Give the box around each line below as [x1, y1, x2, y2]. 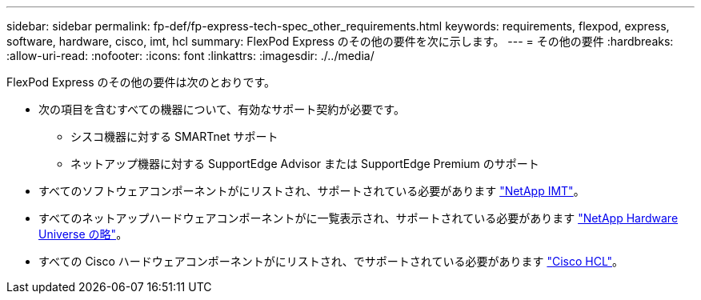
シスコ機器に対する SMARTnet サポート [70, 130, 278, 143]
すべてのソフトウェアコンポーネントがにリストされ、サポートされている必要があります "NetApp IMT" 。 [38, 184, 585, 198]
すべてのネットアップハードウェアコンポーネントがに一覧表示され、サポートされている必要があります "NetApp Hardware [38, 211, 679, 225]
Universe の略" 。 [38, 227, 128, 241]
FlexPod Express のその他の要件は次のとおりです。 [6, 75, 276, 89]
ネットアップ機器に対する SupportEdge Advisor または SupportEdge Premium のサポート [70, 157, 539, 170]
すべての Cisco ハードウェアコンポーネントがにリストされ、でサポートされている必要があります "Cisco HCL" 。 [38, 254, 624, 268]
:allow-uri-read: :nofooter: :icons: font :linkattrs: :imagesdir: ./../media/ [6, 49, 375, 62]
